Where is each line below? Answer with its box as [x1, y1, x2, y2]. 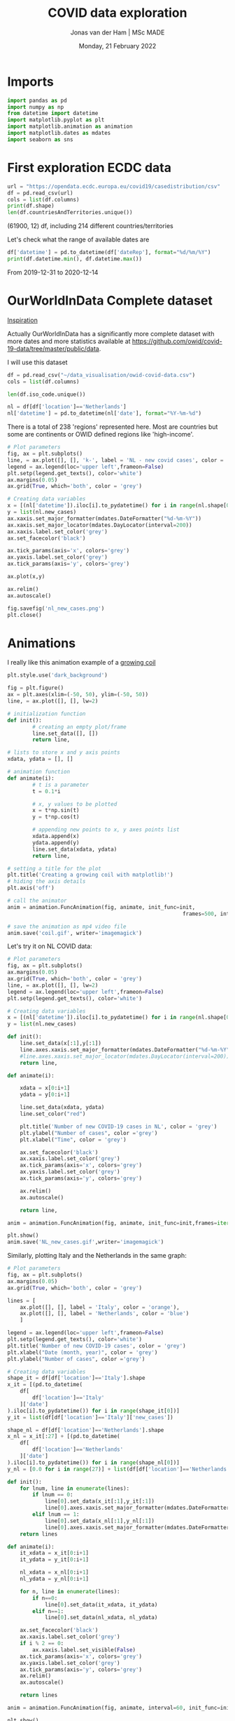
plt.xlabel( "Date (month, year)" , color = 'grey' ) [7, 1349, 158, 1356]
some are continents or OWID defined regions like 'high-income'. [7, 430, 194, 439]
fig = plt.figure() [7, 684, 64, 692]
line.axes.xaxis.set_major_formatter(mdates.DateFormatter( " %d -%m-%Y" [20, 1046, 230, 1054]
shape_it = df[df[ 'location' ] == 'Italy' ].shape [7, 1374, 145, 1382]
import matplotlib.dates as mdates [7, 130, 111, 137]
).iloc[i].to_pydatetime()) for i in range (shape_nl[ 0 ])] [7, 1458, 180, 1466]
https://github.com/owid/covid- [131, 337, 222, 345]
